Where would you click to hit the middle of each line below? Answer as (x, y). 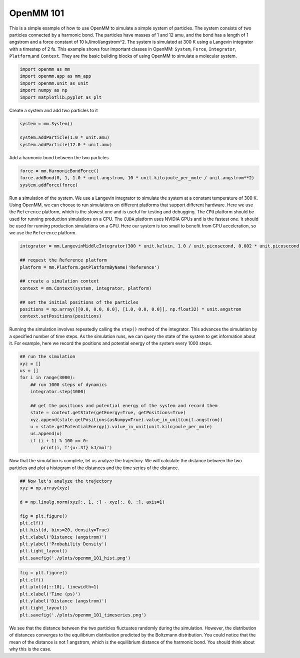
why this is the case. (30, 649)
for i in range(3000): (47, 378)
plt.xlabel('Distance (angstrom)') (63, 537)
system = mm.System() (46, 123)
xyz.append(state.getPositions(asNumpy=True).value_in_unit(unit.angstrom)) (126, 420)
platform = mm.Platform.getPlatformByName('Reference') (90, 267)
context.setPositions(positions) (61, 316)
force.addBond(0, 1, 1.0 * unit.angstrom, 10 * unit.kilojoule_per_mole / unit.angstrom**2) (137, 178)
